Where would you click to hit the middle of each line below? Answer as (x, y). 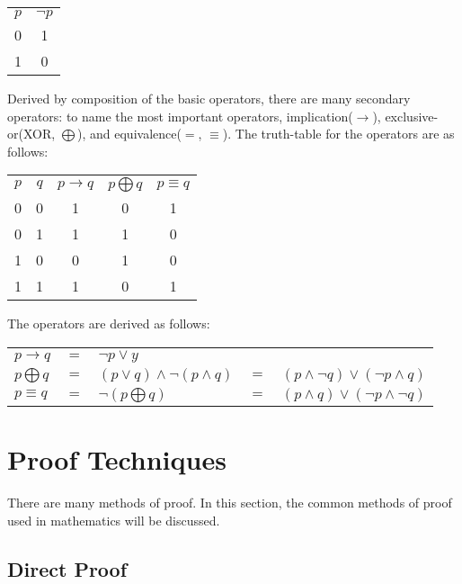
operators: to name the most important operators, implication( (180, 116)
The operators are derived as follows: (109, 323)
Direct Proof (67, 568)
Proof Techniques (117, 459)
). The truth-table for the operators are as (338, 134)
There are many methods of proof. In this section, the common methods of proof (230, 503)
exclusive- (412, 116)
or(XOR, (31, 134)
